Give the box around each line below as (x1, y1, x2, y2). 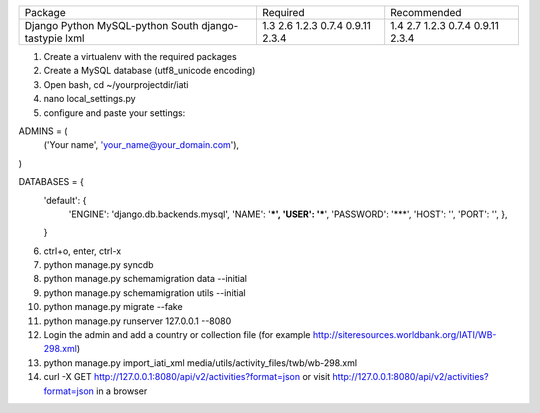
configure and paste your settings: (43, 106, 186, 119)
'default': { (43, 194, 87, 206)
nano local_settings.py (43, 93, 136, 105)
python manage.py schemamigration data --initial (43, 273, 247, 285)
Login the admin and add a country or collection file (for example (43, 329, 311, 341)
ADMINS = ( (18, 125, 68, 137)
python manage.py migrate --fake (43, 301, 184, 313)
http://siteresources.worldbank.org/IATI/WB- (312, 329, 497, 341)
